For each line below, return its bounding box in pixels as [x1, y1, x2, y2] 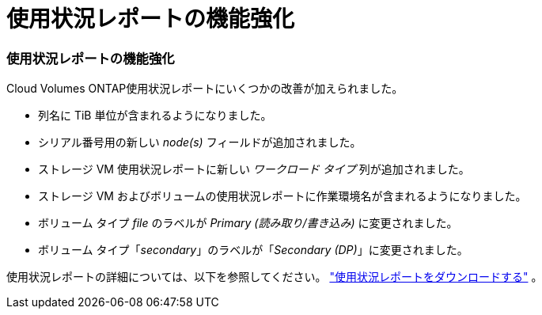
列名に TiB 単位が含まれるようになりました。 [38, 108, 272, 123]
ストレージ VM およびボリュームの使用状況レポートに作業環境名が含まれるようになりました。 [38, 189, 527, 203]
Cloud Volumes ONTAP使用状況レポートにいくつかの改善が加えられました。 [6, 82, 404, 96]
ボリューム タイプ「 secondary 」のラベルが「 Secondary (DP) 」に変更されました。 [38, 243, 468, 257]
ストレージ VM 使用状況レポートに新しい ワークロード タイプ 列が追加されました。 [38, 162, 470, 176]
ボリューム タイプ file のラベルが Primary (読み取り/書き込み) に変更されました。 [38, 216, 458, 230]
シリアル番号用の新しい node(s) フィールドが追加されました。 [38, 135, 362, 150]
